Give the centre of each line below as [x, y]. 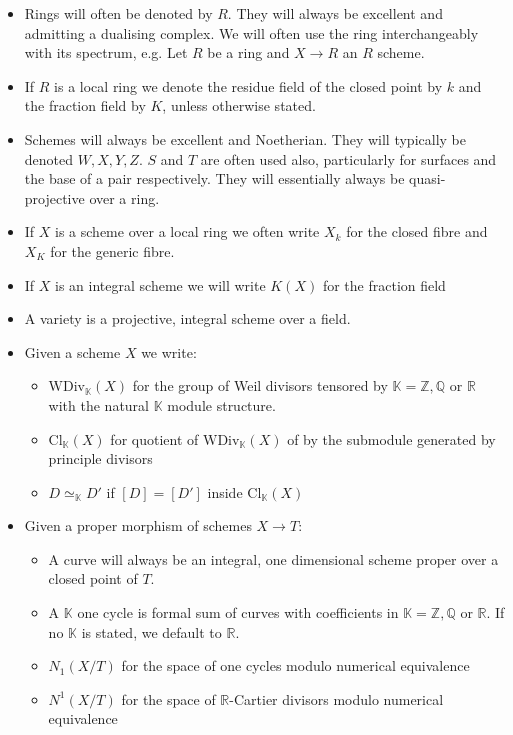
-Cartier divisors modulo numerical [336, 698]
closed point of [93, 578]
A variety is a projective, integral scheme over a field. [187, 318]
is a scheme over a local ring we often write [187, 231]
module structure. [221, 404]
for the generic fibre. [112, 250]
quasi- [427, 178]
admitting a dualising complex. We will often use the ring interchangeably [251, 32]
